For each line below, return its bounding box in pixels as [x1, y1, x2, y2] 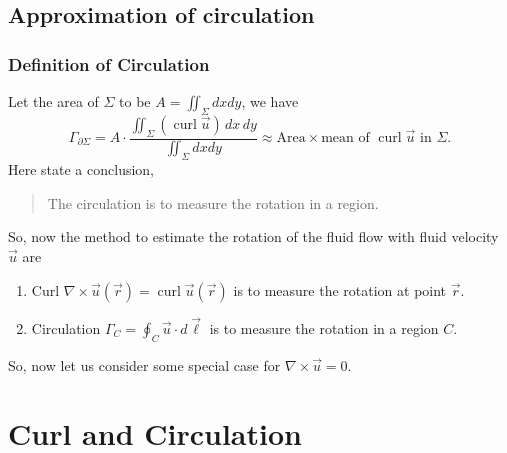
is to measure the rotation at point [233, 279, 447, 300]
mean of [321, 131, 370, 146]
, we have [241, 91, 299, 111]
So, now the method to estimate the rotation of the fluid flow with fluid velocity [8, 226, 499, 247]
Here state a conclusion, [8, 159, 155, 180]
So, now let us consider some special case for [8, 354, 281, 375]
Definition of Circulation [8, 51, 210, 76]
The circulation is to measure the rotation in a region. [47, 192, 379, 213]
